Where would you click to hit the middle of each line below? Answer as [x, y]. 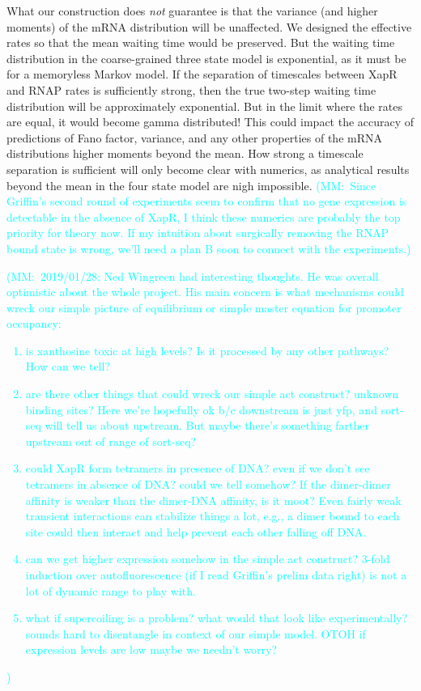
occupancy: [34, 323]
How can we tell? [68, 366]
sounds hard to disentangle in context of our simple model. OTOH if [196, 633]
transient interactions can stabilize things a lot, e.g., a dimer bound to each [213, 516]
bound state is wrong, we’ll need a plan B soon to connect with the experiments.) [209, 248]
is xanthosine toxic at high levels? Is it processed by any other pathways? [207, 350]
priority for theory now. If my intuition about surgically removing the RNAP [198, 233]
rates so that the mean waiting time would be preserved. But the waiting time [201, 42]
